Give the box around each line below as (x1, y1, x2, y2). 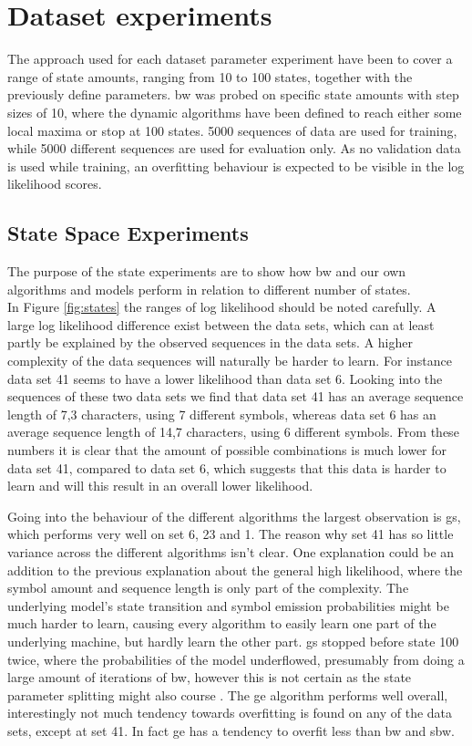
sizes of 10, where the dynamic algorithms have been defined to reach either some (7, 102, 462, 121)
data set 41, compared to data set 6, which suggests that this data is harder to (7, 458, 446, 477)
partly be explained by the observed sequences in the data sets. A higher (7, 333, 413, 352)
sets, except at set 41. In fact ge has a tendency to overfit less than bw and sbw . (7, 720, 455, 740)
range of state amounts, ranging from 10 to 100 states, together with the (7, 67, 413, 86)
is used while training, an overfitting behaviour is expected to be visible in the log (7, 156, 465, 175)
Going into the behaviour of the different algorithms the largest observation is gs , (7, 506, 461, 525)
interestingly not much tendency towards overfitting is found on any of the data (7, 703, 453, 722)
